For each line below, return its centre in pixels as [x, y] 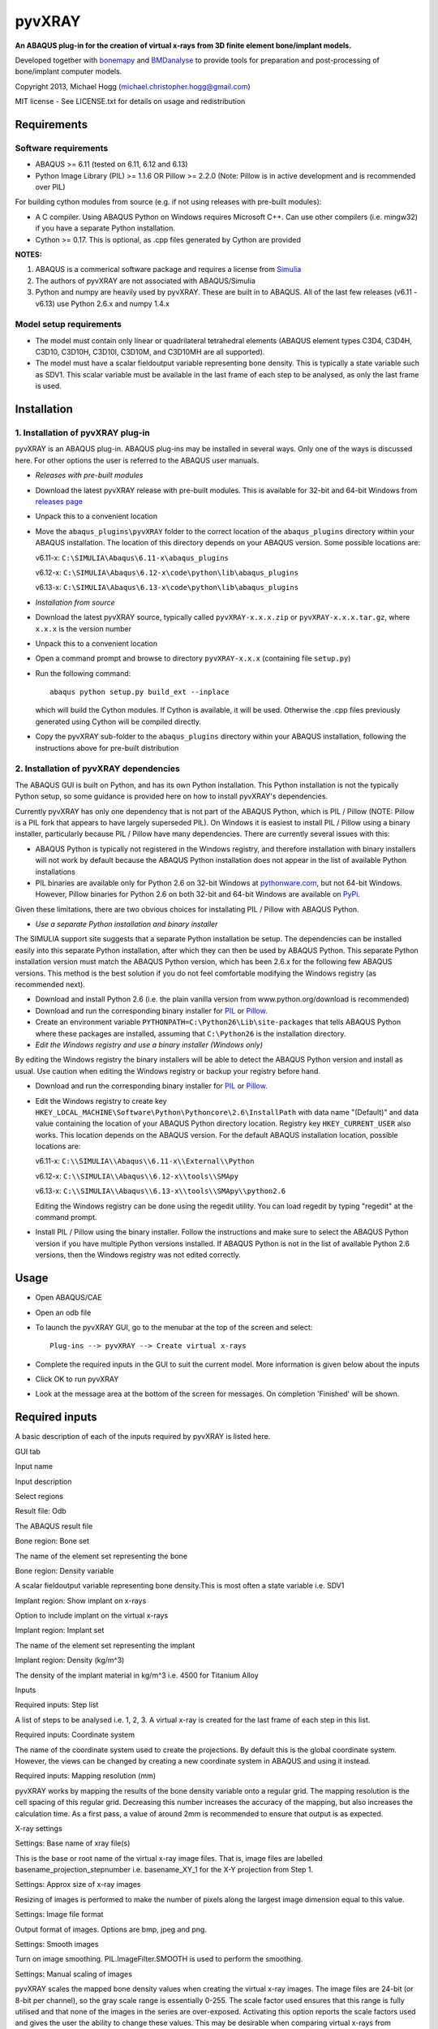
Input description [43, 1481]
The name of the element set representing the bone [101, 1556]
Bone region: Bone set [52, 1541]
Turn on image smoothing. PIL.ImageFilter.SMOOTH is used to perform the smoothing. [159, 1959]
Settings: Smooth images [57, 1945]
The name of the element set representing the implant [105, 1645]
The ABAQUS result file [54, 1526]
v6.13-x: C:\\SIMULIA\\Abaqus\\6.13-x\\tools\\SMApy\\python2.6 [161, 1191]
